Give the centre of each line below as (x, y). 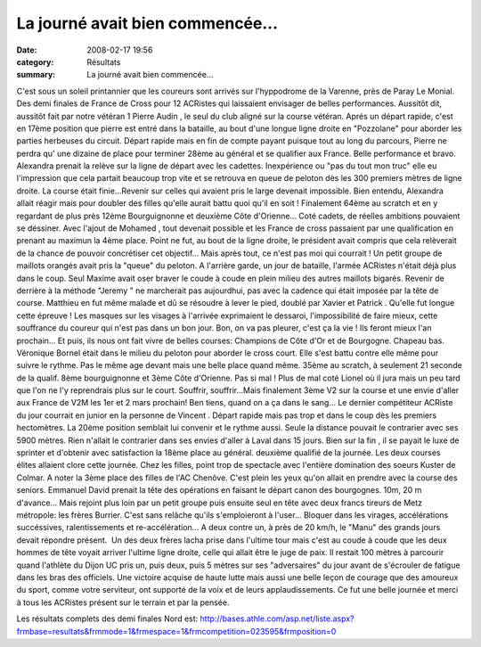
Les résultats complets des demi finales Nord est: (107, 618)
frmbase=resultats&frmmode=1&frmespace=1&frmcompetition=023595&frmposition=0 (176, 631)
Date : (27, 50)
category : (35, 61)
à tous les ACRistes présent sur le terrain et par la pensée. (123, 602)
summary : (36, 75)
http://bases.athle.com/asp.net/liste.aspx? (277, 618)
